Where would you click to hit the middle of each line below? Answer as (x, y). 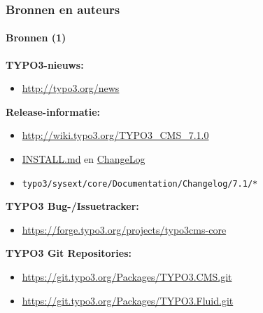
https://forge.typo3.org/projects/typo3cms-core (124, 229)
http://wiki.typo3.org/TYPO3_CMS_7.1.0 (115, 135)
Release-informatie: (53, 111)
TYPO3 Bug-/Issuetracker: (72, 206)
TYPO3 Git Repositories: (69, 253)
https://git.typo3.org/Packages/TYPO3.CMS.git (127, 277)
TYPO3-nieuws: (45, 64)
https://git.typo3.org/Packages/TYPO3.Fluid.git (128, 300)
